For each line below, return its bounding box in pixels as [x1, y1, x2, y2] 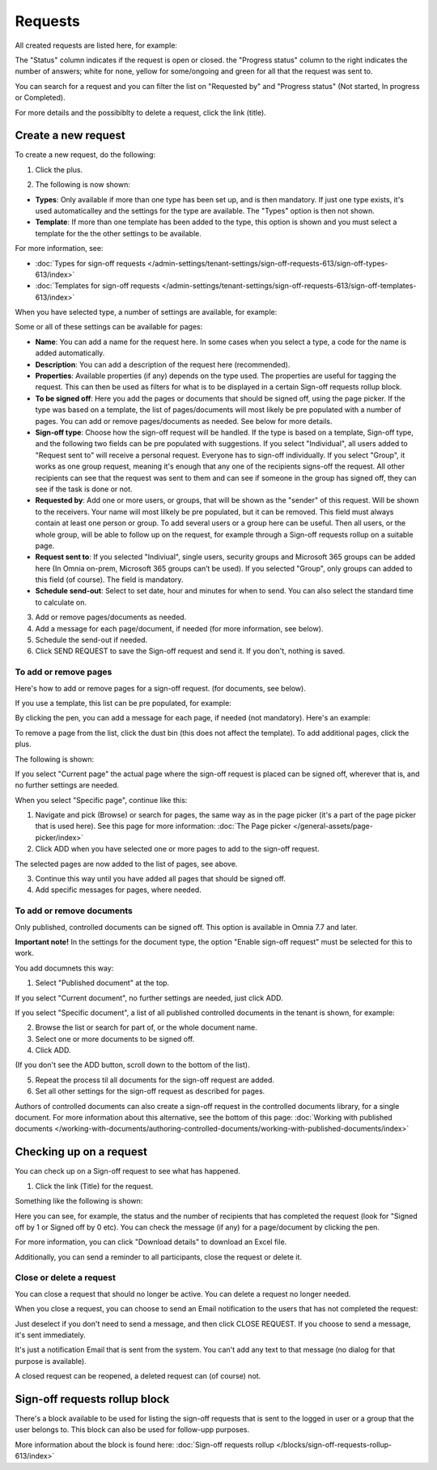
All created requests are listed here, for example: [15, 40, 178, 50]
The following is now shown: [35, 180, 131, 189]
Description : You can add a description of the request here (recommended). [35, 359, 291, 369]
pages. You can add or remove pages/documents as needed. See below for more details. [35, 416, 333, 426]
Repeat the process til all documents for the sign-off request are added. [35, 1075, 275, 1085]
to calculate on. [35, 597, 87, 607]
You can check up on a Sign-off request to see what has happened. [15, 1166, 240, 1176]
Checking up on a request [15, 1145, 147, 1159]
